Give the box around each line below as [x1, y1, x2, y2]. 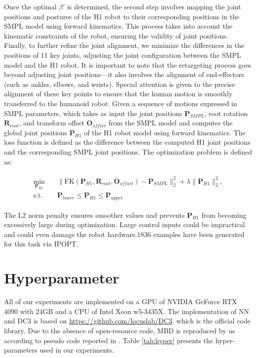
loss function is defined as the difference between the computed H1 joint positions [4, 137, 251, 147]
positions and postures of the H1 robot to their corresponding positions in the [4, 11, 240, 21]
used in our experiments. [39, 345, 114, 355]
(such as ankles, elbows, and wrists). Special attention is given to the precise [4, 79, 235, 89]
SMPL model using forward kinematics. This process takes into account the [4, 21, 232, 31]
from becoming [201, 209, 247, 220]
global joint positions [4, 127, 68, 137]
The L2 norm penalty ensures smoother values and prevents [4, 209, 185, 220]
